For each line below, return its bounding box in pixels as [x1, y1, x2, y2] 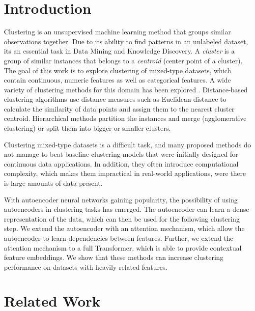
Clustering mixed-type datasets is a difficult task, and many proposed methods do [4, 139, 251, 149]
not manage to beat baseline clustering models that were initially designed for [4, 149, 238, 159]
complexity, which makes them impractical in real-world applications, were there [4, 168, 246, 178]
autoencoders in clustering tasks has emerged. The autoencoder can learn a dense [4, 204, 249, 214]
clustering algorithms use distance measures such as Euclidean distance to [4, 94, 227, 104]
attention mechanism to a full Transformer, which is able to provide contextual [4, 242, 242, 253]
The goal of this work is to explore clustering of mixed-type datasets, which [4, 65, 231, 75]
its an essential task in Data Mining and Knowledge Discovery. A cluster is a [4, 46, 235, 56]
